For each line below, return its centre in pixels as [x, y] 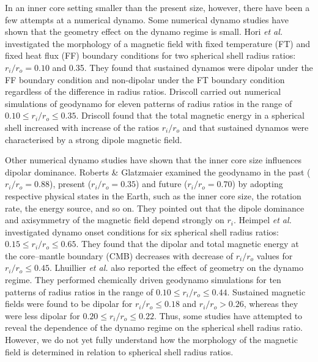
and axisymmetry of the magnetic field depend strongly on [115, 220]
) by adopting [257, 184]
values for [275, 255]
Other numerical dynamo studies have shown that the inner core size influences [153, 160]
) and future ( [162, 184]
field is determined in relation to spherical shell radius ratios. [119, 351]
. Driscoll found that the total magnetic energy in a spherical [190, 115]
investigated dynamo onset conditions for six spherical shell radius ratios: [142, 231]
